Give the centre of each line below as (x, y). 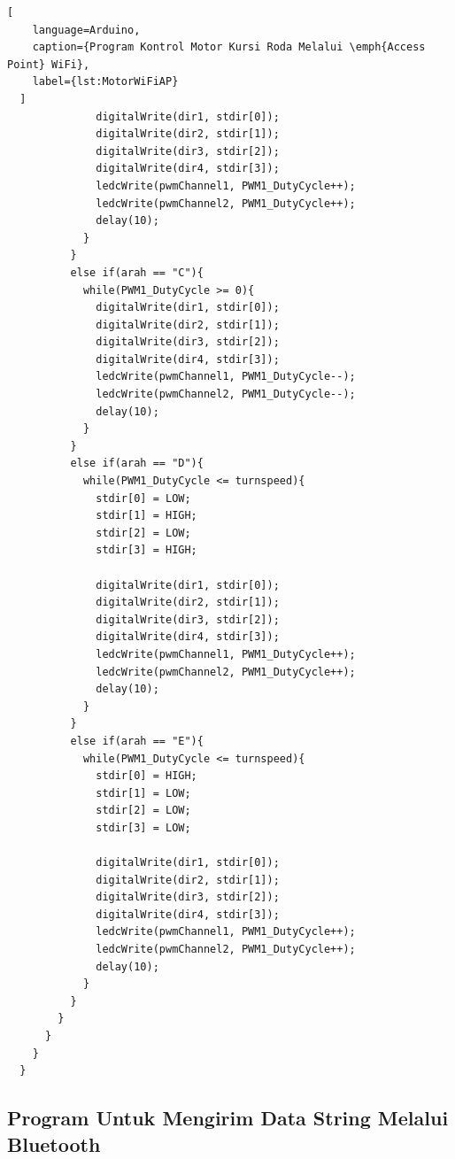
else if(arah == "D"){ (137, 464)
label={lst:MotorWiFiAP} (105, 82)
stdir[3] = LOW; (143, 827)
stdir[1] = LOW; (143, 793)
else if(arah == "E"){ (137, 741)
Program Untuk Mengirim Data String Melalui (228, 1118)
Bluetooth (54, 1144)
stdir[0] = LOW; (143, 498)
